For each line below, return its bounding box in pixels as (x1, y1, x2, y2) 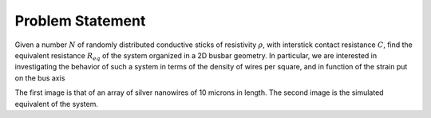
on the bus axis (14, 73, 65, 83)
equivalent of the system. (14, 99, 99, 108)
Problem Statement (14, 12, 146, 29)
